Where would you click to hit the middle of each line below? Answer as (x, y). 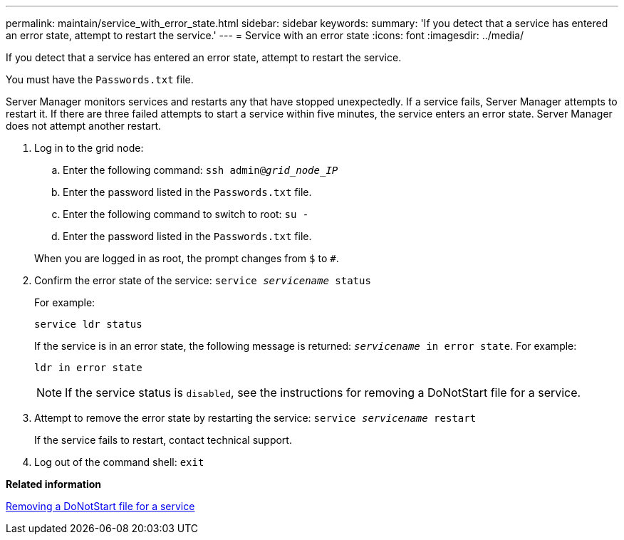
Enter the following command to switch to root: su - (186, 214)
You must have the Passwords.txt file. (100, 79)
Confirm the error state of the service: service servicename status (203, 280)
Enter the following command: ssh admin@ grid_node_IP (201, 170)
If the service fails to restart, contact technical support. (163, 440)
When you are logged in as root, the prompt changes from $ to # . (187, 258)
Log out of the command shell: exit (119, 462)
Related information (54, 484)
